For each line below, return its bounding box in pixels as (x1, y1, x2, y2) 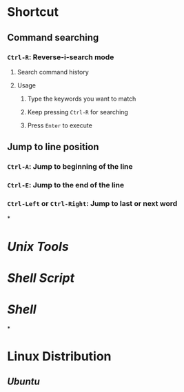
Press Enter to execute (27, 121, 93, 130)
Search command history (17, 68, 90, 76)
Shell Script (7, 270, 74, 286)
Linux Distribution (7, 349, 112, 364)
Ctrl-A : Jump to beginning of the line (7, 162, 133, 172)
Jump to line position (7, 141, 99, 153)
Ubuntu (7, 376, 40, 388)
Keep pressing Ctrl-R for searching (27, 107, 129, 116)
